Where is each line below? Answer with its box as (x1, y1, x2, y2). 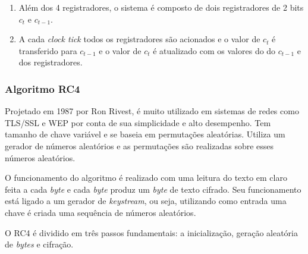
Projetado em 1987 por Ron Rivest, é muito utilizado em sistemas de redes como (5, 105, 299, 117)
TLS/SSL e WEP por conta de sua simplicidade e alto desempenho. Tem (5, 116, 271, 128)
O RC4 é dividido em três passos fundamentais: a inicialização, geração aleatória (5, 226, 298, 239)
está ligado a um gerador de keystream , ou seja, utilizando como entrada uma (5, 195, 287, 207)
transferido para (18, 44, 77, 57)
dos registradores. (18, 56, 83, 68)
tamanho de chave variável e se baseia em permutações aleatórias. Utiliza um (5, 128, 285, 140)
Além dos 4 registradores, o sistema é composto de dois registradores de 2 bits (18, 1, 304, 13)
